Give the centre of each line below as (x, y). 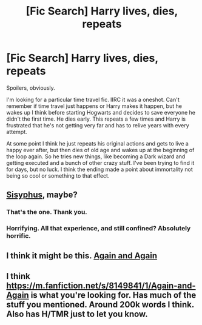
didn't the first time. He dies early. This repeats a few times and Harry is (96, 119)
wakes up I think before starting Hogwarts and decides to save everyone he (101, 112)
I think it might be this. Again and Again (82, 256)
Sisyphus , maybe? (42, 195)
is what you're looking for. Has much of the (113, 295)
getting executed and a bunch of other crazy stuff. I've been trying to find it (100, 162)
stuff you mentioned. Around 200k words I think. (100, 304)
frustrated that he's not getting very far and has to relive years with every (98, 125)
